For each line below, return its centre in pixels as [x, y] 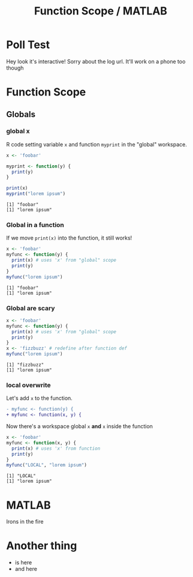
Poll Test [28, 45]
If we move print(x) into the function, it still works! [69, 238]
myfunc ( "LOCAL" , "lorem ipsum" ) [46, 465]
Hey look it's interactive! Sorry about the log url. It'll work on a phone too [96, 61]
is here [23, 563]
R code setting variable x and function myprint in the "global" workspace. [97, 144]
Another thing [42, 546]
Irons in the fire [25, 522]
